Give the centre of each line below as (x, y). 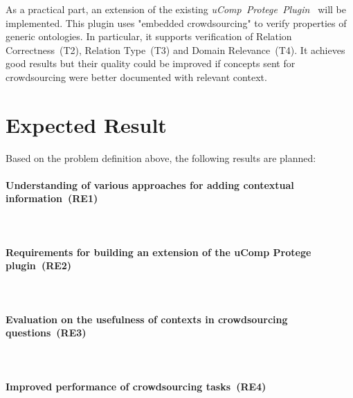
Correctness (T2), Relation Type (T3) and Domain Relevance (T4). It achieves (175, 49)
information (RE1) (52, 198)
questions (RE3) (46, 333)
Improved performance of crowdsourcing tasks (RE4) (136, 386)
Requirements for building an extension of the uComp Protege (159, 252)
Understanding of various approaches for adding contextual (150, 184)
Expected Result (86, 124)
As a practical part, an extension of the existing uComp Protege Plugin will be (176, 9)
